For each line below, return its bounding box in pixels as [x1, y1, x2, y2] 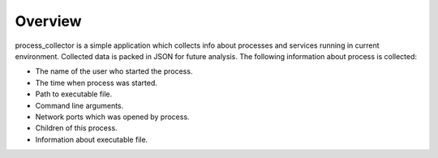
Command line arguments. [35, 100, 124, 110]
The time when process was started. [35, 78, 157, 88]
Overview [15, 12, 82, 30]
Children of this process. [35, 123, 118, 133]
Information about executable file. [35, 135, 148, 144]
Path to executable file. [35, 89, 113, 99]
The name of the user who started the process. [35, 66, 193, 76]
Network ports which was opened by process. [35, 112, 190, 122]
